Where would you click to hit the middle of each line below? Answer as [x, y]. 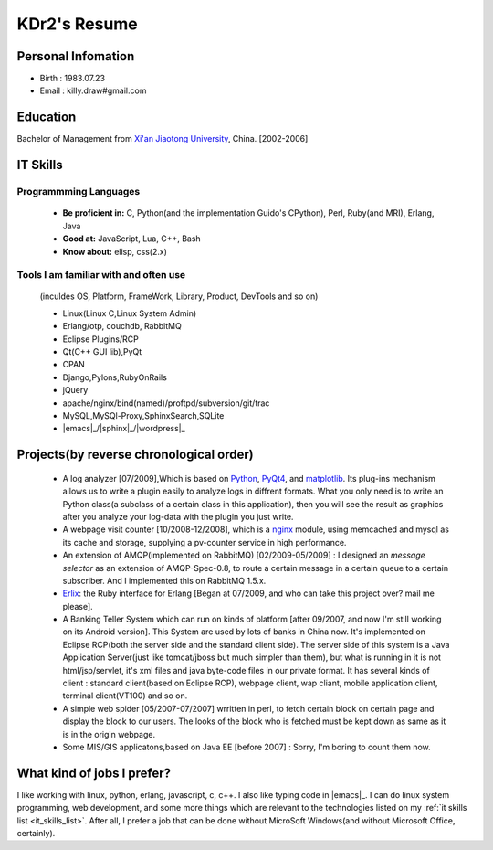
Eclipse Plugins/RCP [100, 339]
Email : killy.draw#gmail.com [93, 90]
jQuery [75, 390]
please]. [78, 606]
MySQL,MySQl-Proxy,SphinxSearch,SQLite [143, 415]
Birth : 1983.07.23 [72, 79]
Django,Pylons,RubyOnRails [115, 377]
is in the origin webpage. [109, 734]
